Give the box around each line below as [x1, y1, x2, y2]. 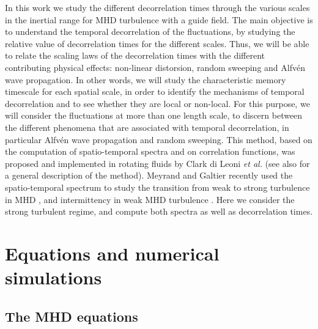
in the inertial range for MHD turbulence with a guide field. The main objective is [5, 13, 313, 26]
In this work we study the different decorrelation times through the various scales [5, 1, 310, 13]
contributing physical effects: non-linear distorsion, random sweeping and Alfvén [5, 61, 305, 73]
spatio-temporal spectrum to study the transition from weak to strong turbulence [5, 180, 310, 193]
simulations [5, 265, 102, 290]
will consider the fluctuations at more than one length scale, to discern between [5, 109, 303, 122]
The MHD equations [5, 306, 138, 325]
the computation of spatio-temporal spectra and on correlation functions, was [5, 145, 295, 158]
